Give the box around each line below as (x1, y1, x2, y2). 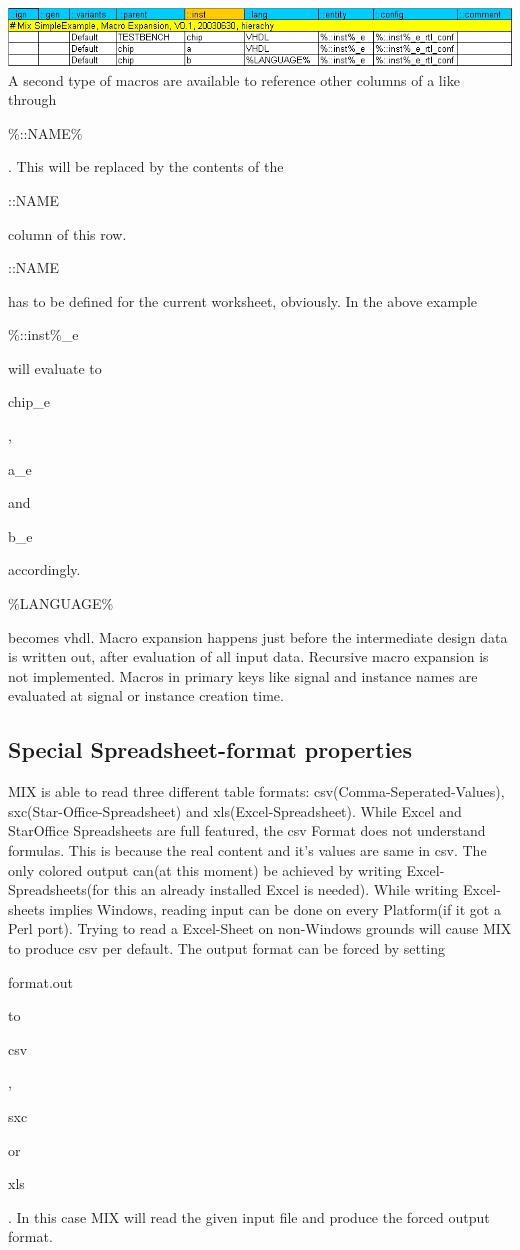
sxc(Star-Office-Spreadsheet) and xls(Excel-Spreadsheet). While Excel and (8, 800, 462, 821)
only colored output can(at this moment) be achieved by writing (8, 859, 402, 880)
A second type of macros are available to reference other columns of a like (8, 69, 460, 90)
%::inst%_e (8, 324, 79, 345)
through (8, 89, 57, 110)
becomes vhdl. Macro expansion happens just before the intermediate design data (8, 626, 508, 647)
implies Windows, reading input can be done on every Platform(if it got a (49, 898, 501, 919)
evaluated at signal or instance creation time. (8, 685, 284, 706)
